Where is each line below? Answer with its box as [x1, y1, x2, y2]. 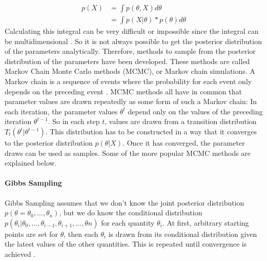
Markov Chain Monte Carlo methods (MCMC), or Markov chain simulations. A [5, 66, 255, 76]
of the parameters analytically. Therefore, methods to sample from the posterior [5, 46, 256, 56]
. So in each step [48, 116, 100, 127]
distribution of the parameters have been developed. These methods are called [5, 55, 250, 66]
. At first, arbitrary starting [162, 217, 249, 228]
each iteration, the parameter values [5, 106, 118, 116]
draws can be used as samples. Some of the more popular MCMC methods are [5, 147, 251, 158]
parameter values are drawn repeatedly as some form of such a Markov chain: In [5, 96, 257, 107]
